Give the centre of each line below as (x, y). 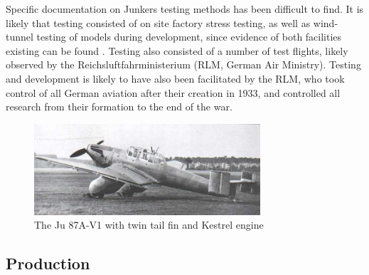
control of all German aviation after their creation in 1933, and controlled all (173, 92)
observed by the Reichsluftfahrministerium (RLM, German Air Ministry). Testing (183, 64)
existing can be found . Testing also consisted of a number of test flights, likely (177, 50)
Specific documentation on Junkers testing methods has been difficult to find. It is (185, 9)
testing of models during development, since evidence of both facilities (189, 37)
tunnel (20, 37)
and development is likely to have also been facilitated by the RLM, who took (175, 78)
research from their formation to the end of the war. (119, 107)
